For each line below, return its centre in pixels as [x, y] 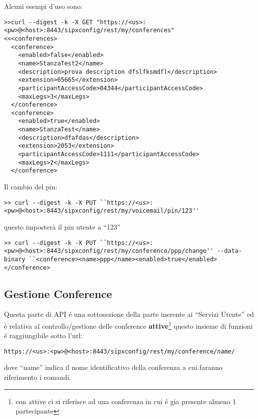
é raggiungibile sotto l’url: [43, 335]
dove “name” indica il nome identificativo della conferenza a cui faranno [113, 367]
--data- [229, 251]
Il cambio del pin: [31, 187]
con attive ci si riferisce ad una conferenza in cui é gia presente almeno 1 [126, 401]
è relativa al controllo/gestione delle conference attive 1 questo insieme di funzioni [129, 325]
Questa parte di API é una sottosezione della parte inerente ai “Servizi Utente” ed [129, 314]
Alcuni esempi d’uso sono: [43, 6]
